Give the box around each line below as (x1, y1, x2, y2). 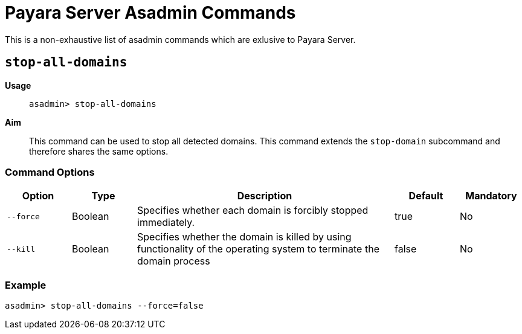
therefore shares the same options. (29, 146, 169, 156)
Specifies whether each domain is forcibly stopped (137, 204, 369, 217)
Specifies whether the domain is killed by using (137, 231, 352, 243)
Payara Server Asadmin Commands (5, 2, 296, 23)
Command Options (5, 165, 95, 178)
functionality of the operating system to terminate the (137, 243, 379, 255)
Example (5, 278, 47, 291)
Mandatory (465, 190, 517, 202)
